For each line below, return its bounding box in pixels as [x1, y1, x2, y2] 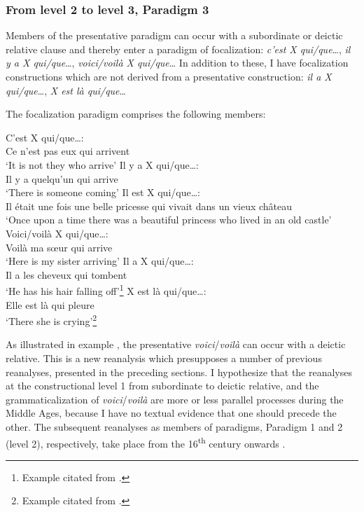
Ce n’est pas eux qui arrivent [6, 144, 130, 158]
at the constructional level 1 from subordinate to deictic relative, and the [6, 378, 319, 393]
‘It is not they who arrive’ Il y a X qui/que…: [6, 157, 199, 172]
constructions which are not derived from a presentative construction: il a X [6, 69, 332, 83]
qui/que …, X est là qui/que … [6, 83, 126, 97]
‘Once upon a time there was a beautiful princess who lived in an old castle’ [6, 212, 332, 227]
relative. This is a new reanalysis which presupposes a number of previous [6, 351, 322, 365]
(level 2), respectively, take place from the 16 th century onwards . [6, 434, 286, 450]
